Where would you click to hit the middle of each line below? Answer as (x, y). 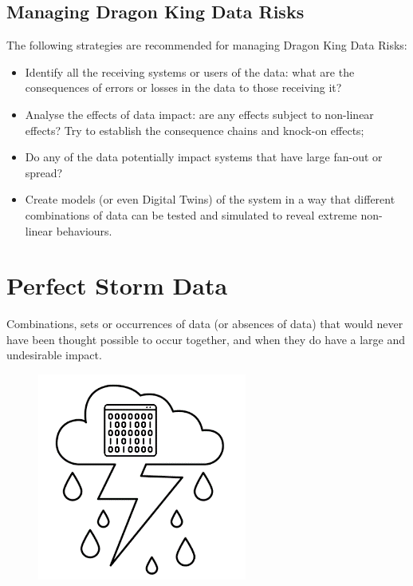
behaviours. (84, 230)
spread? (44, 172)
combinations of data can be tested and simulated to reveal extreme (191, 214)
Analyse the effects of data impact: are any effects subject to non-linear (199, 114)
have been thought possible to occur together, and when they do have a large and (206, 339)
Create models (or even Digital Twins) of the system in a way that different (210, 199)
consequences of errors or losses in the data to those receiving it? (183, 87)
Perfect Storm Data (117, 285)
